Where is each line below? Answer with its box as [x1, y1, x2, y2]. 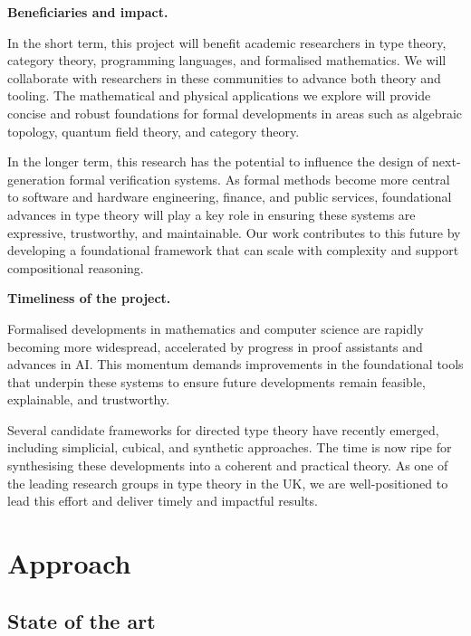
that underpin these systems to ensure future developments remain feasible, [7, 372, 426, 391]
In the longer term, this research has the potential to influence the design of [7, 152, 428, 171]
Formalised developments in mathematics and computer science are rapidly [7, 318, 424, 337]
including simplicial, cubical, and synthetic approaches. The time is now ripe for [7, 438, 452, 457]
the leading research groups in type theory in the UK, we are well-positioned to [7, 473, 448, 492]
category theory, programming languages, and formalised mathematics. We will [7, 51, 447, 70]
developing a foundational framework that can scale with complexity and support [7, 241, 459, 260]
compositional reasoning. [7, 258, 144, 277]
